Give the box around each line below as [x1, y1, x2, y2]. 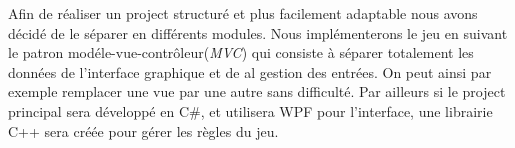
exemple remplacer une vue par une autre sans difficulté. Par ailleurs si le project [8, 81, 506, 102]
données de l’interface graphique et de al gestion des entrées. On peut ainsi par [8, 61, 492, 82]
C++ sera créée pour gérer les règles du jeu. [8, 120, 279, 141]
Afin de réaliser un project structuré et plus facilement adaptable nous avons [8, 3, 478, 23]
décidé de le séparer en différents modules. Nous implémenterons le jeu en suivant [8, 22, 508, 43]
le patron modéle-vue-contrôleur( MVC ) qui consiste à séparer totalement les [8, 42, 474, 63]
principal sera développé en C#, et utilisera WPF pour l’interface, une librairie [8, 100, 493, 121]
